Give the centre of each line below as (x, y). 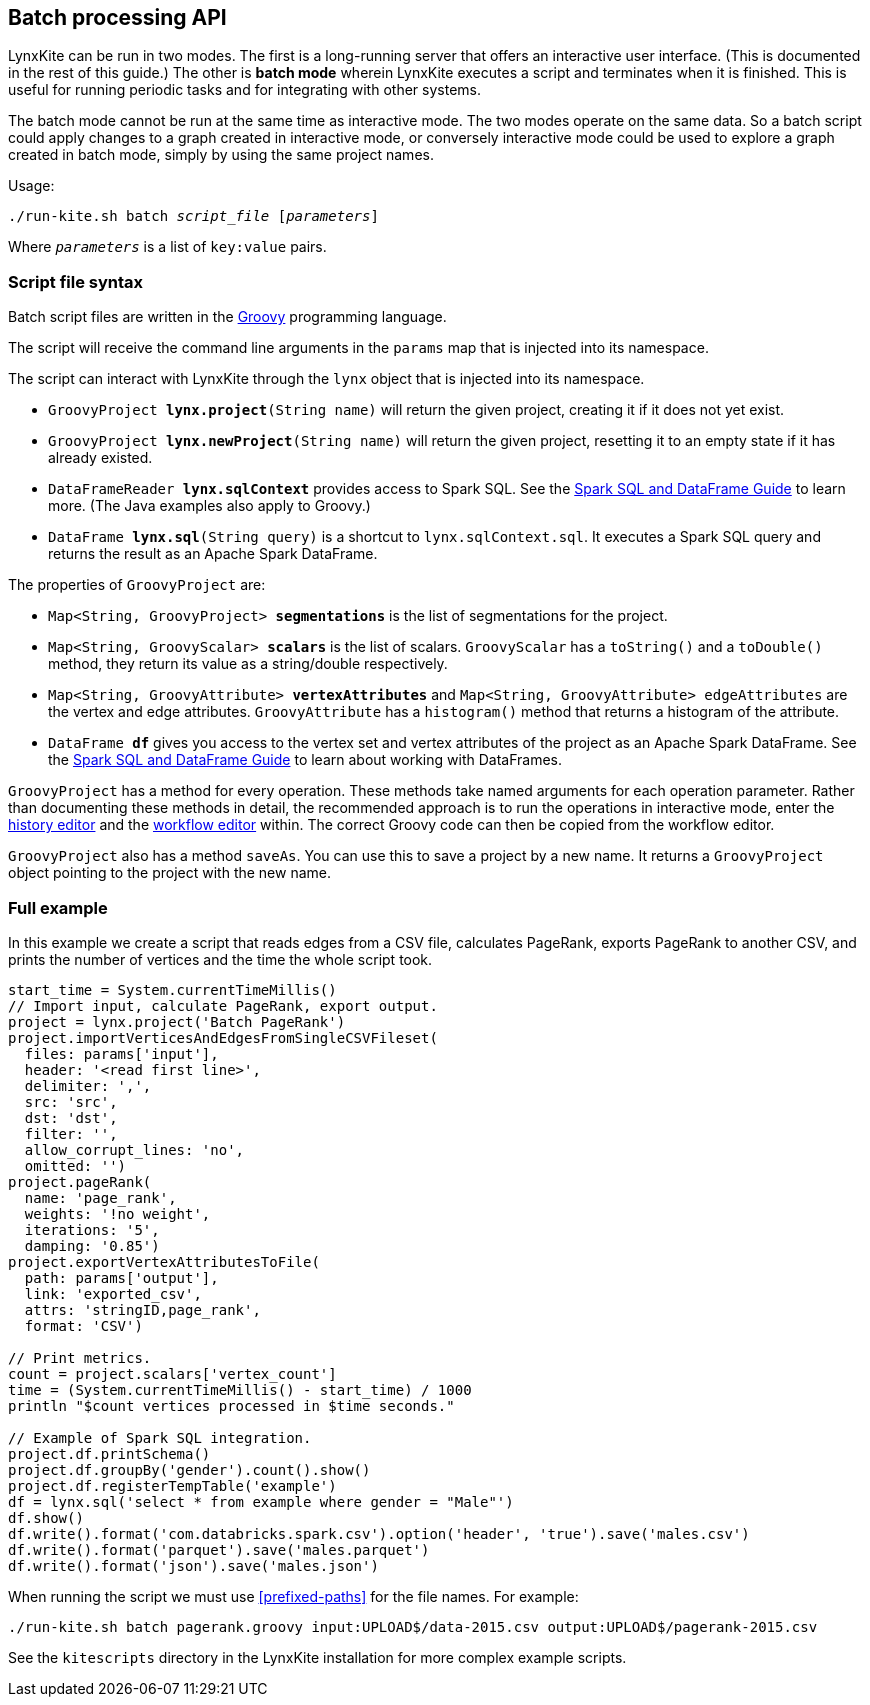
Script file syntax (76, 281)
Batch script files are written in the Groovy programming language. (227, 317)
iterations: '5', (92, 1229)
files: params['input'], (121, 1053)
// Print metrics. (80, 1357)
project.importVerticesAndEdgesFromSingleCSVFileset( (223, 1037)
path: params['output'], (121, 1277)
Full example (58, 907)
